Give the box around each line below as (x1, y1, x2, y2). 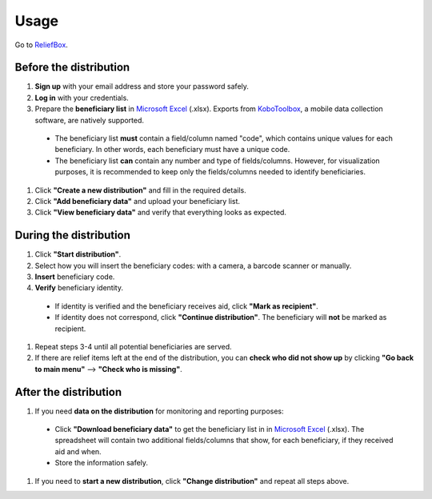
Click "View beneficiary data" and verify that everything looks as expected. (34, 208, 287, 218)
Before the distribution (14, 61, 130, 74)
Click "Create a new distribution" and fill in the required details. (34, 185, 247, 195)
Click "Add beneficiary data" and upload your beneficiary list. (34, 196, 240, 206)
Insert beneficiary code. (34, 272, 115, 281)
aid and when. (54, 446, 102, 456)
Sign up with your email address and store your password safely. (34, 82, 250, 91)
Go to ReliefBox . (14, 40, 68, 50)
